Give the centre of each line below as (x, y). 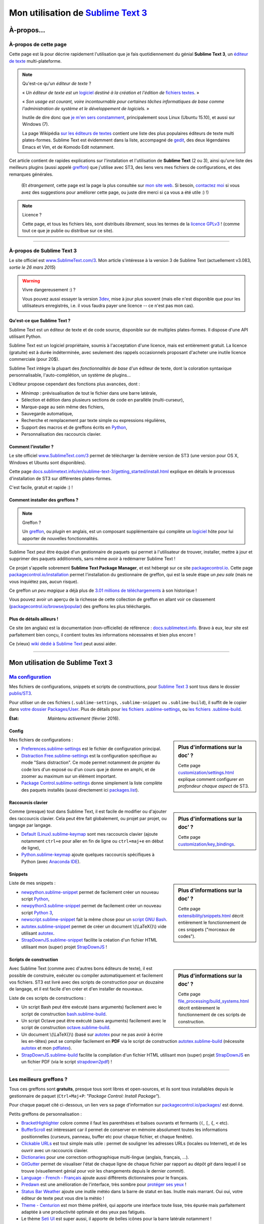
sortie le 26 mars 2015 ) (32, 267)
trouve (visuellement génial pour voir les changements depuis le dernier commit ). (103, 1171)
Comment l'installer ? (31, 447)
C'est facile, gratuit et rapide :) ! (41, 488)
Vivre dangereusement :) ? (49, 290)
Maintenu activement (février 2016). (84, 718)
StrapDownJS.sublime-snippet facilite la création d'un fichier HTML (89, 940)
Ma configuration (30, 677)
